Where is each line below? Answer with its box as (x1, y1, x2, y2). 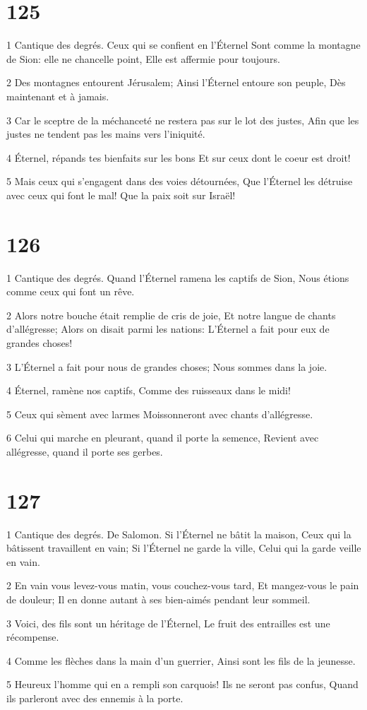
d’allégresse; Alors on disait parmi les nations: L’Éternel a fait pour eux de (6, 321, 330, 336)
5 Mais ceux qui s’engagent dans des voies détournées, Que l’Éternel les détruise (6, 174, 353, 189)
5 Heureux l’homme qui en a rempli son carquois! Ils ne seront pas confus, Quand (6, 677, 359, 692)
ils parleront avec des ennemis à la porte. (6, 691, 183, 705)
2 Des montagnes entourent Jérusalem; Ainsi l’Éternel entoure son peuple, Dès (6, 75, 346, 90)
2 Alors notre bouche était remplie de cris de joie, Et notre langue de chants (6, 307, 336, 322)
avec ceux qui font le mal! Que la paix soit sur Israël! (6, 187, 236, 202)
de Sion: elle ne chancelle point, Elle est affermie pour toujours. (6, 51, 280, 66)
